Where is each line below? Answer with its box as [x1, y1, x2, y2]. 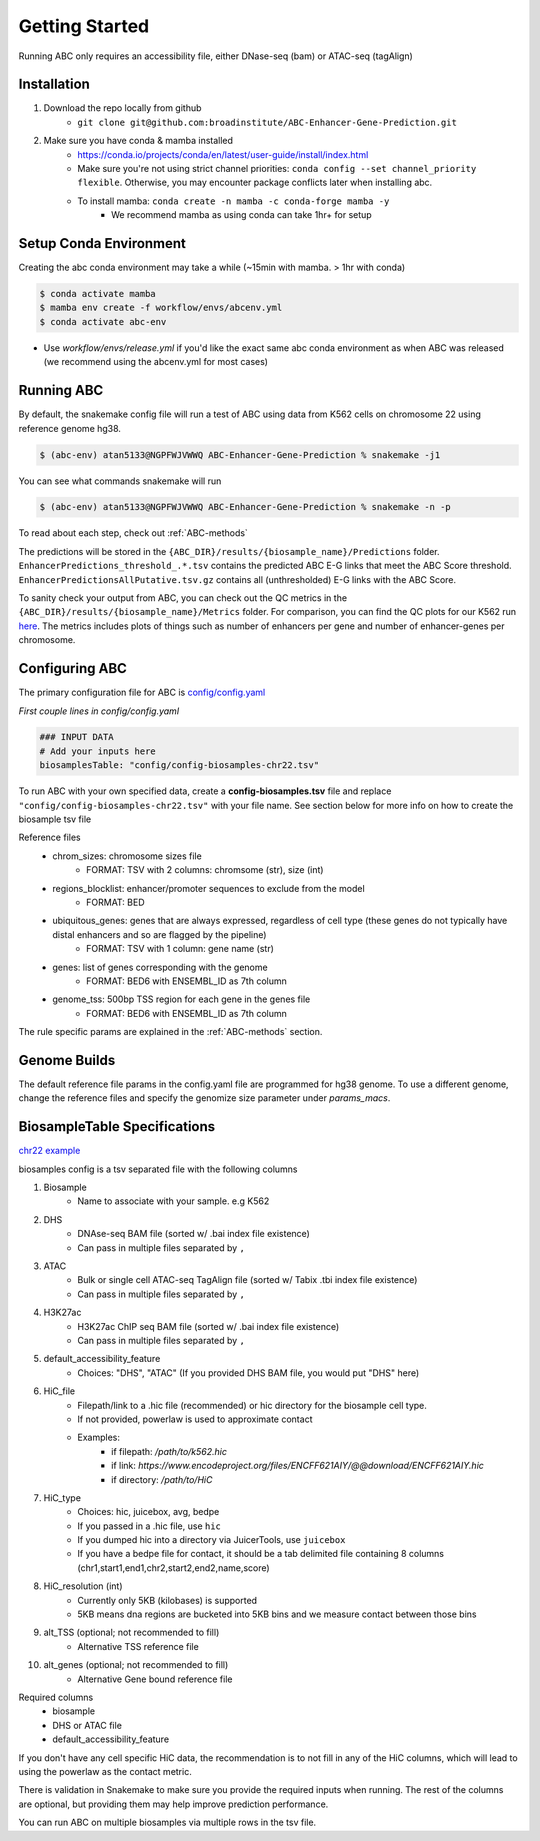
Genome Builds [18, 1051, 116, 1069]
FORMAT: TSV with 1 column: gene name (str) [86, 943, 275, 955]
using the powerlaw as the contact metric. [18, 1765, 192, 1777]
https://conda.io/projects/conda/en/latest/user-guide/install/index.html [77, 148, 369, 160]
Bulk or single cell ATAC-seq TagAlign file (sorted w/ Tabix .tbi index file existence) [77, 1274, 418, 1286]
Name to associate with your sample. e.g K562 [77, 1195, 270, 1207]
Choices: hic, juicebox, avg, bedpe [77, 1506, 220, 1518]
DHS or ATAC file [52, 1719, 122, 1731]
